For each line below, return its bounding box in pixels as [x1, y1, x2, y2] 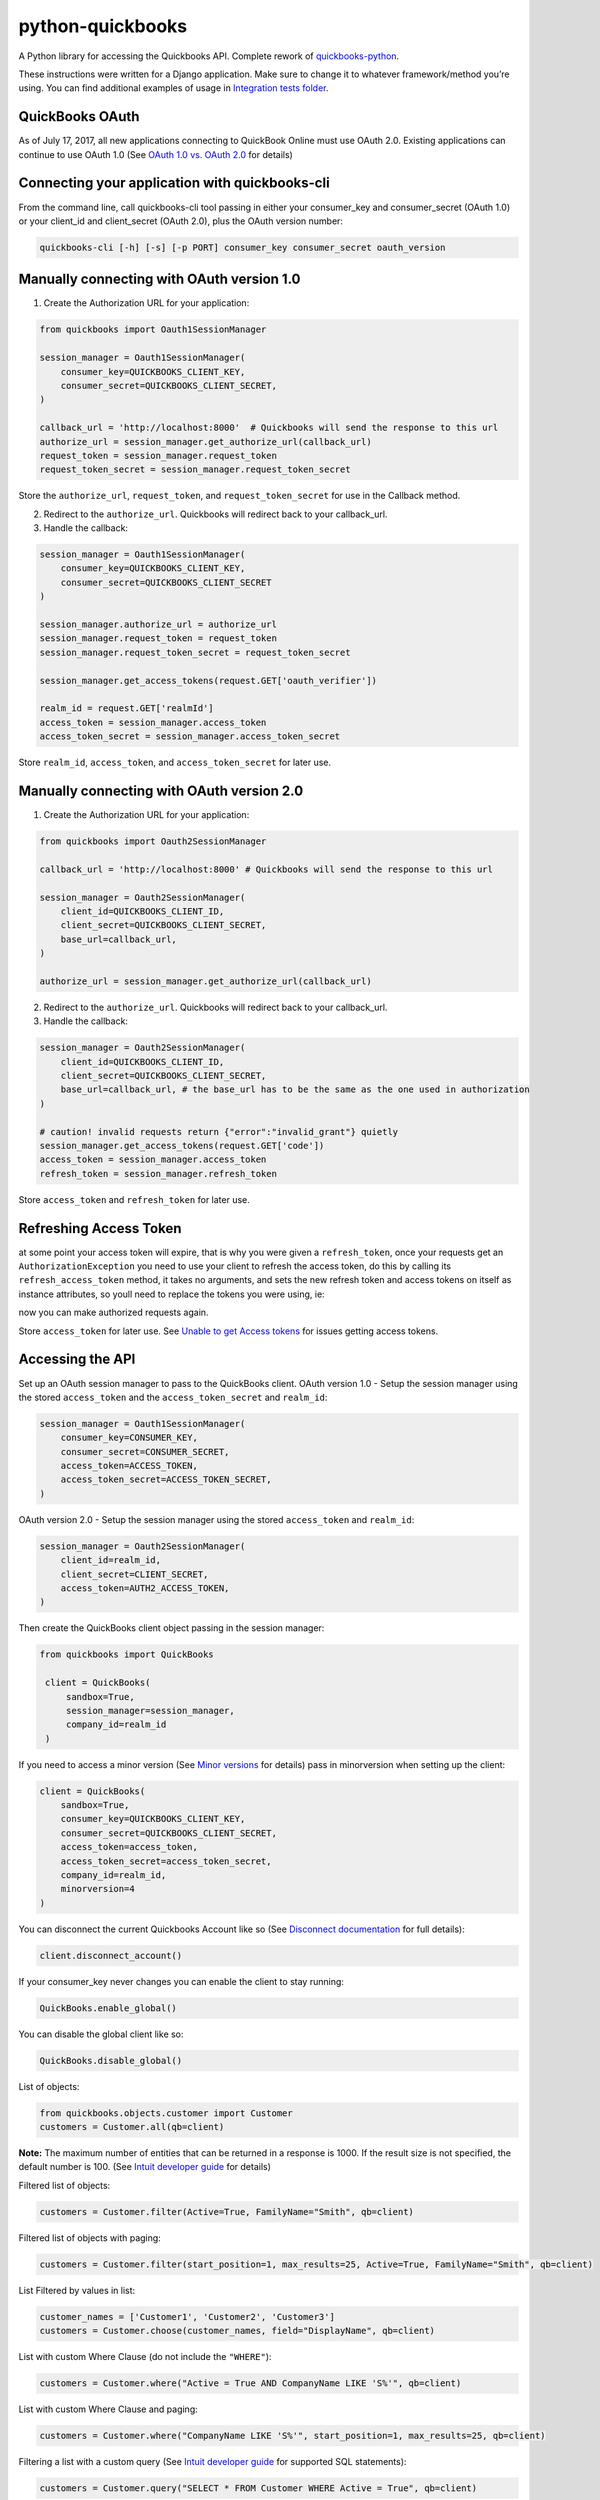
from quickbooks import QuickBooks [39, 1649, 214, 1660]
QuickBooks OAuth [18, 108, 140, 125]
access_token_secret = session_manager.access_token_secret [39, 731, 341, 742]
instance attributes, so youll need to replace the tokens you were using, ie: [18, 1288, 325, 1300]
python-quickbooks [18, 15, 188, 37]
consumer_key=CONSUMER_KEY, [60, 1432, 199, 1444]
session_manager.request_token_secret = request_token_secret [39, 646, 351, 658]
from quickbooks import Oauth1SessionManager [39, 324, 267, 335]
